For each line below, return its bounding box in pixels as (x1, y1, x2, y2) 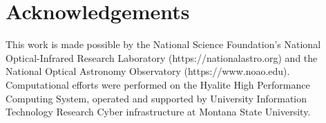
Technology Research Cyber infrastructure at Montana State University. (6, 104, 311, 119)
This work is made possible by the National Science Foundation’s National (6, 37, 321, 52)
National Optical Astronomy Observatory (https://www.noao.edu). (6, 64, 290, 78)
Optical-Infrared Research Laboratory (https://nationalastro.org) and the (6, 50, 318, 65)
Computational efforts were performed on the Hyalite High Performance (6, 77, 310, 91)
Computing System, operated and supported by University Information (6, 91, 307, 105)
